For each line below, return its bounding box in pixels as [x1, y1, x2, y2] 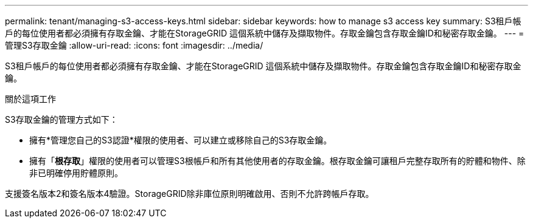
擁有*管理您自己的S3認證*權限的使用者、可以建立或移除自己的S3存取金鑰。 [29, 135, 332, 145]
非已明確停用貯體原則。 [29, 168, 123, 178]
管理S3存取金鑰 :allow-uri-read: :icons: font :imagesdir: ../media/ [5, 40, 263, 50]
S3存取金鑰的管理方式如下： [5, 114, 118, 125]
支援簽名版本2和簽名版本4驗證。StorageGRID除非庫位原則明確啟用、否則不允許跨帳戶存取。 [5, 188, 374, 199]
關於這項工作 [5, 94, 56, 104]
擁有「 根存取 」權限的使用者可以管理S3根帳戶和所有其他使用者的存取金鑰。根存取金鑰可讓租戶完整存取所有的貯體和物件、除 [29, 156, 526, 166]
